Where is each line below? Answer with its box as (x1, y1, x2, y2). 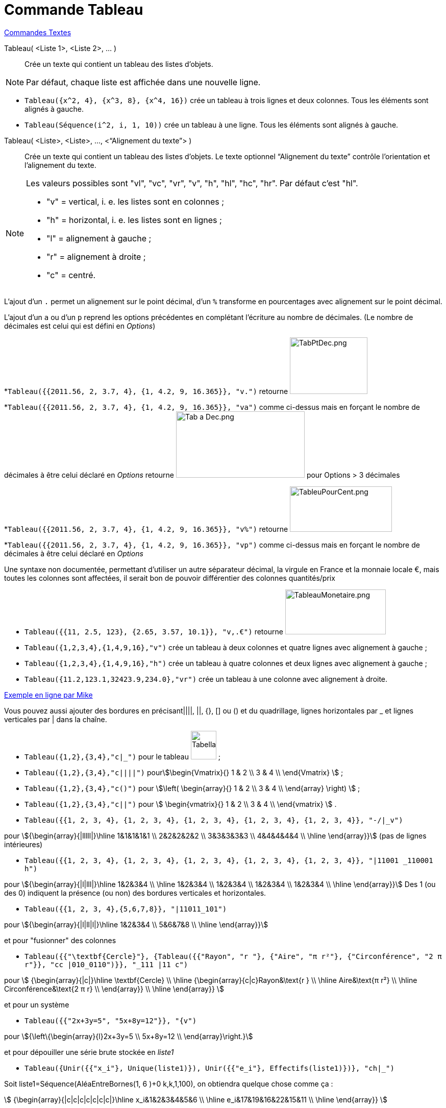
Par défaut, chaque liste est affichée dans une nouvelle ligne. (26, 77, 261, 87)
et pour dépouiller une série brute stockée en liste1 (4, 1047, 174, 1056)
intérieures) (4, 840, 43, 849)
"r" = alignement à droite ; (46, 251, 146, 262)
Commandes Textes (4, 28, 71, 37)
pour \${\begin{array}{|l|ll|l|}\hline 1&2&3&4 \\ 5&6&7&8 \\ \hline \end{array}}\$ (4, 920, 268, 929)
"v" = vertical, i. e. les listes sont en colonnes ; (46, 196, 225, 207)
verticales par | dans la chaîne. (4, 715, 107, 724)
